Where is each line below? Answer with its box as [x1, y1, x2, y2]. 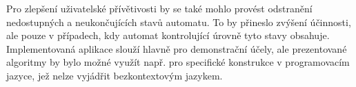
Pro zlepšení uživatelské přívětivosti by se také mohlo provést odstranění [6, 1, 313, 15]
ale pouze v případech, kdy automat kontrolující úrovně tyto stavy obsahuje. [6, 28, 330, 42]
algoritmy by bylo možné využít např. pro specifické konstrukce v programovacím [6, 55, 350, 69]
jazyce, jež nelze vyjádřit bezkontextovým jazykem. [6, 68, 223, 82]
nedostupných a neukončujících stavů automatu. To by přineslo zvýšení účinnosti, [6, 14, 351, 29]
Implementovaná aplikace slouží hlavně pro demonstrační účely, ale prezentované [6, 41, 347, 55]
